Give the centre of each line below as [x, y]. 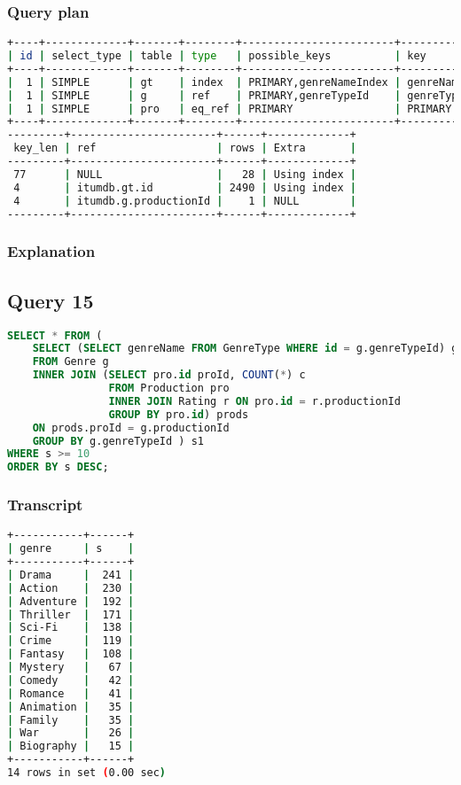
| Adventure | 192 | [71, 601]
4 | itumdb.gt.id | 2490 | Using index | [185, 187]
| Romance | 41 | [71, 693]
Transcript [45, 505]
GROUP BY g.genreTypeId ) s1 [118, 441]
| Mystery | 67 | [71, 668]
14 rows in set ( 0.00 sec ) [87, 773]
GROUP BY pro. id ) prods [179, 414]
